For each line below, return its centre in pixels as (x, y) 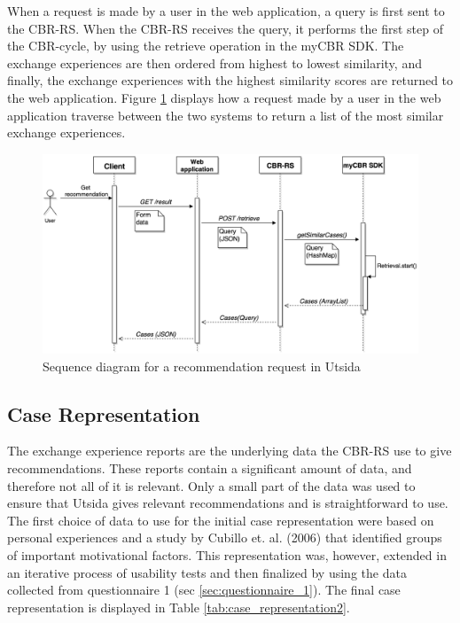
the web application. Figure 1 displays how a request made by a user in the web (224, 97)
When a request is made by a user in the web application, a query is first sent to (226, 11)
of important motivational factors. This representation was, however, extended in (227, 554)
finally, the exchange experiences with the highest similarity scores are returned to (230, 80)
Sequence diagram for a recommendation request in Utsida (202, 366)
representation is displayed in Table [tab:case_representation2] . (179, 607)
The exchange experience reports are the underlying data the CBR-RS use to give (230, 451)
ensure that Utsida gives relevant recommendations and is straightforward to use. (228, 503)
